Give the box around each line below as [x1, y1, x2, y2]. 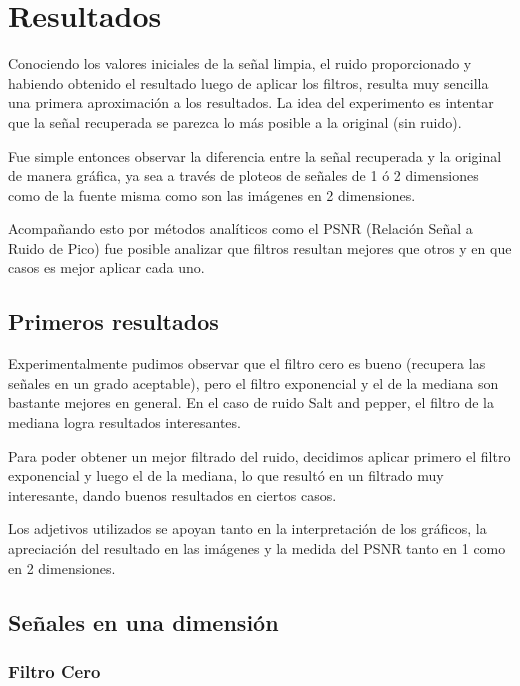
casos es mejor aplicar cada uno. [8, 257, 205, 278]
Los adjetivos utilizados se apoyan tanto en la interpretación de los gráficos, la [8, 518, 487, 539]
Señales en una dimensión [8, 606, 279, 637]
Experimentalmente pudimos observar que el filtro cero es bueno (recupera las [8, 353, 486, 374]
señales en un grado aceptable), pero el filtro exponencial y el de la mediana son [8, 372, 499, 393]
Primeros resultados [8, 306, 219, 337]
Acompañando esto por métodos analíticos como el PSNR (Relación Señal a [8, 218, 473, 239]
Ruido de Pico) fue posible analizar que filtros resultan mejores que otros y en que [8, 237, 512, 258]
